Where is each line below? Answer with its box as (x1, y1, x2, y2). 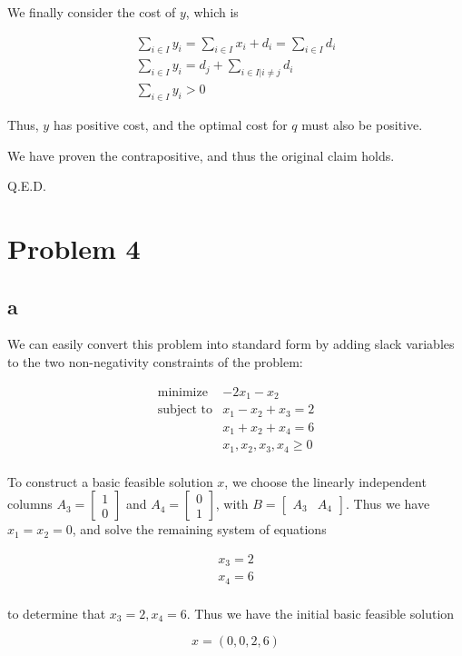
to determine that (7, 603, 106, 622)
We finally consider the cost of (7, 3, 176, 21)
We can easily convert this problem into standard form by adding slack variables (7, 334, 455, 353)
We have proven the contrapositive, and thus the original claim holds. (7, 145, 395, 164)
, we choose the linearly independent (224, 472, 427, 491)
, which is (185, 3, 239, 21)
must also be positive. (301, 115, 423, 134)
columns (7, 494, 53, 513)
